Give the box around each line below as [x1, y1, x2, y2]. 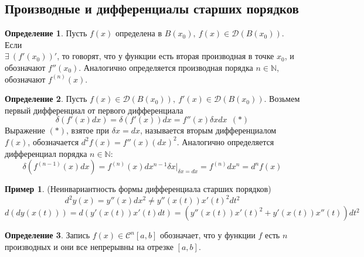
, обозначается [28, 135, 79, 148]
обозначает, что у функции [160, 229, 256, 241]
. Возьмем [264, 92, 300, 105]
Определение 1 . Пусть [5, 27, 87, 39]
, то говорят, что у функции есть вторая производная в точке [57, 50, 274, 62]
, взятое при [66, 124, 110, 136]
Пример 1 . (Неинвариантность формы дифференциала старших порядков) [5, 183, 271, 195]
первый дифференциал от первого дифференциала [5, 104, 183, 116]
